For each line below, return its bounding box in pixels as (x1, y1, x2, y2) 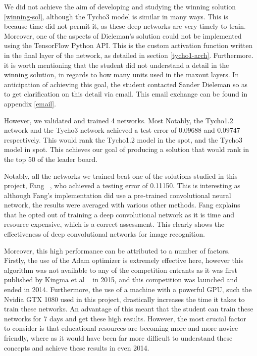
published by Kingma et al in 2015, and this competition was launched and (4, 274, 238, 285)
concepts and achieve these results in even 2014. (4, 342, 150, 353)
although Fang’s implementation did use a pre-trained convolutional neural (4, 190, 231, 200)
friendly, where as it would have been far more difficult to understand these (4, 333, 233, 343)
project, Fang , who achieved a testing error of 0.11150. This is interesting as (4, 180, 241, 191)
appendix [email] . (4, 98, 56, 108)
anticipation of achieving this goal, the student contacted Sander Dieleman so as (4, 79, 248, 89)
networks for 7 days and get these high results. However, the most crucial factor (4, 313, 247, 323)
